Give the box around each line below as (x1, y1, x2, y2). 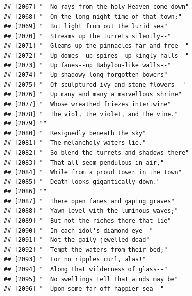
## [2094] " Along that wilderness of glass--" (4, 266, 168, 273)
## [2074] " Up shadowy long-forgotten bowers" (4, 71, 168, 79)
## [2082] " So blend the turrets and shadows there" (4, 149, 189, 156)
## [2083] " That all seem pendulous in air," (4, 159, 164, 166)
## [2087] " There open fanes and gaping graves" (4, 197, 175, 205)
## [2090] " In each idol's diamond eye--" (4, 227, 153, 234)
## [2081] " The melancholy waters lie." (4, 139, 146, 147)
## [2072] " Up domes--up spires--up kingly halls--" (4, 52, 189, 59)
